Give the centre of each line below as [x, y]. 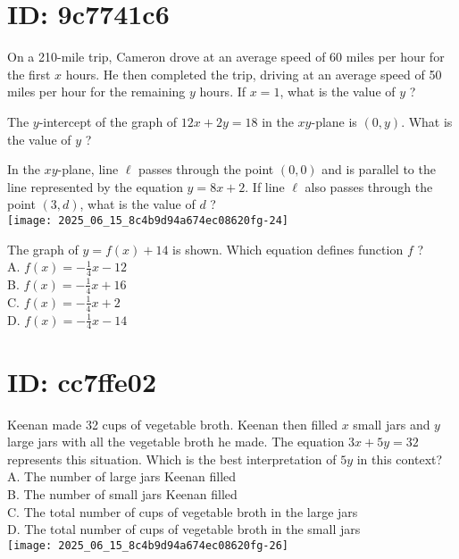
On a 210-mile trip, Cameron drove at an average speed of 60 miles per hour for [226, 57]
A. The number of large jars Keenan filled [122, 476]
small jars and [392, 424]
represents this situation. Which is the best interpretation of [172, 459]
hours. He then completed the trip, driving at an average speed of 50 [254, 74]
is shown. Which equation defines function [288, 249]
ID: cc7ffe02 [82, 381]
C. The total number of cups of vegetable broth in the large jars [183, 511]
